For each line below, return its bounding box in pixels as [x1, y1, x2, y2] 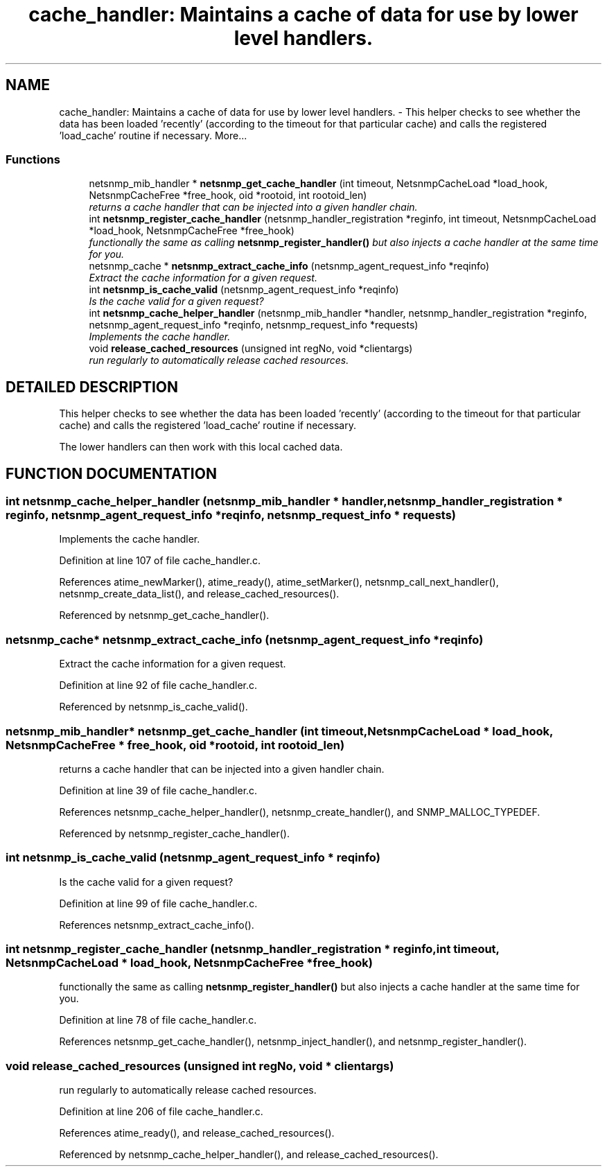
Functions [6, 152, 60, 166]
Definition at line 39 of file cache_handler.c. [59, 784, 258, 796]
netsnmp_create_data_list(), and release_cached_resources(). [59, 588, 340, 600]
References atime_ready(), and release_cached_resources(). [59, 1127, 335, 1139]
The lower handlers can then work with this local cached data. [59, 441, 343, 453]
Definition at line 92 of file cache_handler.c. [59, 679, 258, 692]
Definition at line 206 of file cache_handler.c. [59, 1105, 263, 1118]
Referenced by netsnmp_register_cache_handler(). [59, 827, 290, 839]
